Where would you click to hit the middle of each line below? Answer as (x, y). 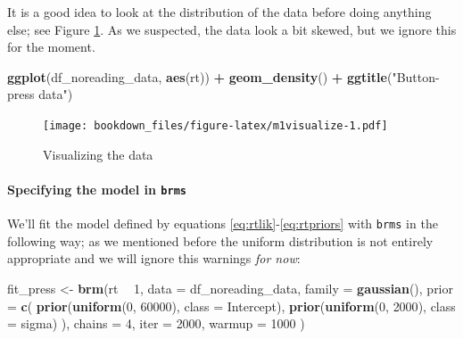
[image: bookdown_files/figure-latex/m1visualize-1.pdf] (215, 125)
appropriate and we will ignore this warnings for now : (154, 258)
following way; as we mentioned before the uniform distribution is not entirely (220, 240)
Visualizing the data (98, 154)
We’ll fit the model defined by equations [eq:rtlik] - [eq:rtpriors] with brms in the (223, 223)
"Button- (416, 76)
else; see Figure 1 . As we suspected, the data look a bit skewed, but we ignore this (232, 29)
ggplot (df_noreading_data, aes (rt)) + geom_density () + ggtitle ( (200, 76)
